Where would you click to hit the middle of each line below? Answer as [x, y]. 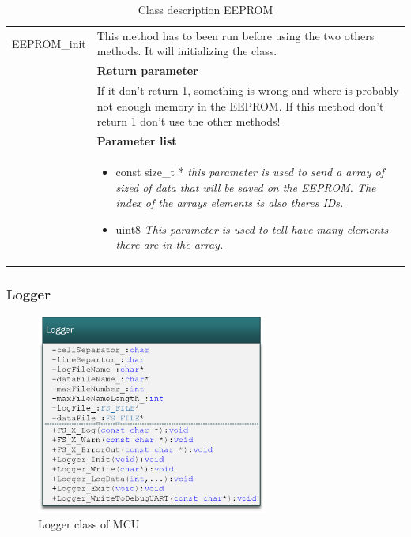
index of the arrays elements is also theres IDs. [230, 203]
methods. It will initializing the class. [187, 51]
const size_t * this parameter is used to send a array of [250, 171]
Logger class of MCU [89, 523]
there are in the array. [170, 244]
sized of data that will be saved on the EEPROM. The [246, 187]
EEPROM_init [49, 43]
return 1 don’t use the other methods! [189, 121]
